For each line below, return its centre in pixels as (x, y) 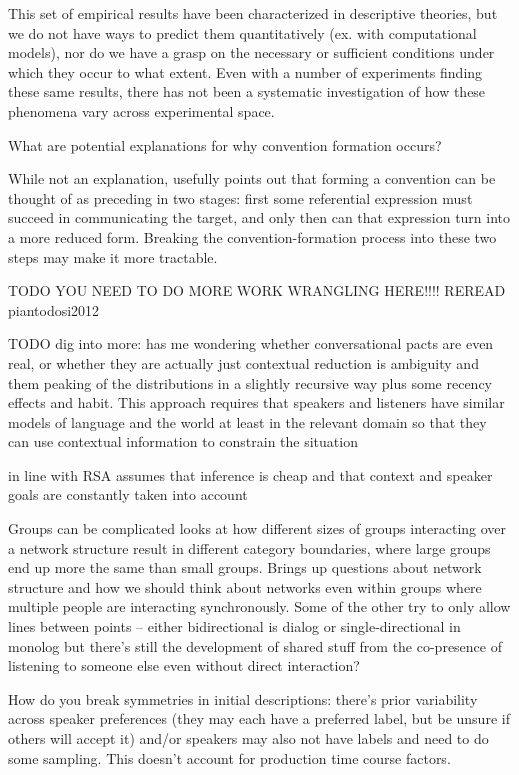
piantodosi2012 (54, 309)
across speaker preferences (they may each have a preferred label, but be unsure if (259, 718)
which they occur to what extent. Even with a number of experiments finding (245, 71)
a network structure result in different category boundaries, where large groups (249, 547)
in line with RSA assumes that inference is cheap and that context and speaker (250, 474)
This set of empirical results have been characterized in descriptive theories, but (253, 13)
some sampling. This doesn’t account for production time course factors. (229, 757)
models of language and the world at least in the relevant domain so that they (247, 421)
